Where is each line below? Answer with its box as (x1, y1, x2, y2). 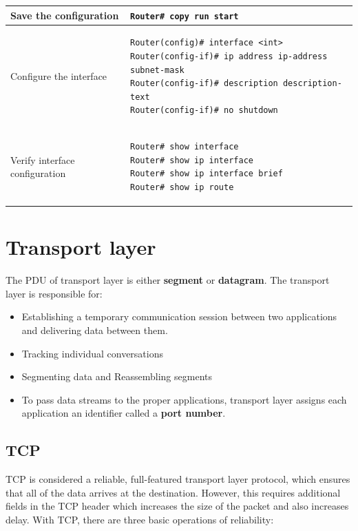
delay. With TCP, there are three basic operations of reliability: (6, 512, 274, 526)
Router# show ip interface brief (130, 169, 283, 179)
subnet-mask (130, 65, 185, 75)
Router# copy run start (130, 11, 239, 21)
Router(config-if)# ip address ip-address (130, 52, 328, 61)
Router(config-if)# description (130, 79, 278, 89)
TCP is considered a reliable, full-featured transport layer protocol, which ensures (6, 472, 350, 486)
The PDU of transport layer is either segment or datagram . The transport (6, 273, 330, 287)
